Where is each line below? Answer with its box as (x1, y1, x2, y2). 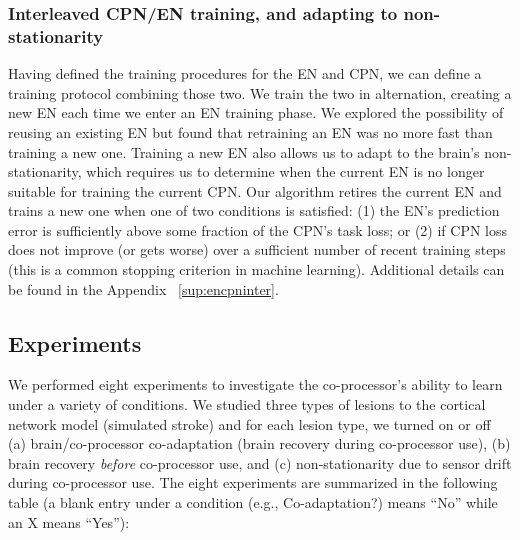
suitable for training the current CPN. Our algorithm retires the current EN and (8, 180, 502, 201)
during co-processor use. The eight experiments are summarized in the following (8, 472, 498, 493)
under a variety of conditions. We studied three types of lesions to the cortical (8, 394, 486, 415)
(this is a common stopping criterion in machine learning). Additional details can (8, 259, 505, 280)
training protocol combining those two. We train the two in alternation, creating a (8, 82, 512, 103)
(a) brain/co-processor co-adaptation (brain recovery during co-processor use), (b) (8, 433, 511, 454)
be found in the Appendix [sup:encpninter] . (8, 278, 279, 299)
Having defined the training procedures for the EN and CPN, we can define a (8, 63, 482, 84)
